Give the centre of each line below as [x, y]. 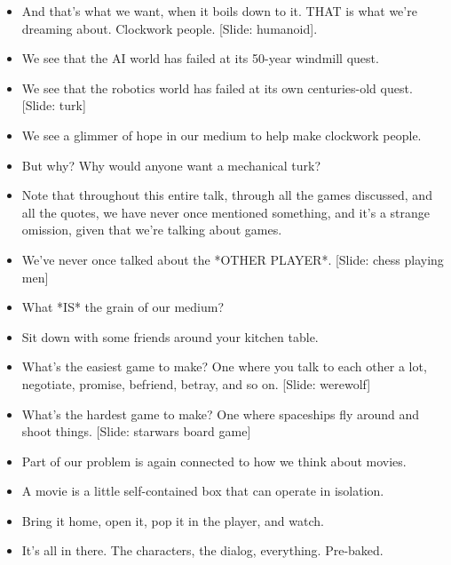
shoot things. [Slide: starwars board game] [136, 431]
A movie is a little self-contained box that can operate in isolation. [203, 491]
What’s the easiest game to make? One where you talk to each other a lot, [224, 366]
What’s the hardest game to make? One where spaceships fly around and [221, 414]
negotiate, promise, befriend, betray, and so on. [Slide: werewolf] [196, 383]
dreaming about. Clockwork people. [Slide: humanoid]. [170, 28]
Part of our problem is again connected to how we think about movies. [214, 461]
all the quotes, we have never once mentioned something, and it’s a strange [226, 212]
